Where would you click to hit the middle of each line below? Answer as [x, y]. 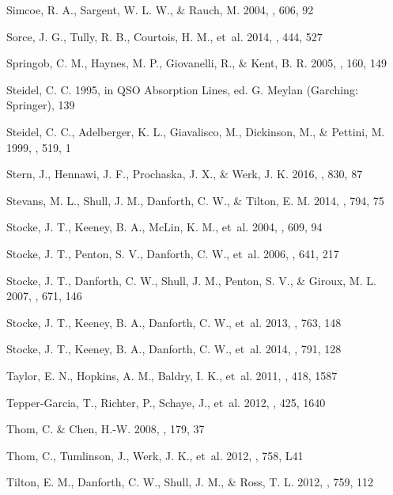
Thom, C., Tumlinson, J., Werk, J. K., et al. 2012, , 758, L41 [155, 455]
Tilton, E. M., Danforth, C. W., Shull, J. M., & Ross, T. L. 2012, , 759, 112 [190, 482]
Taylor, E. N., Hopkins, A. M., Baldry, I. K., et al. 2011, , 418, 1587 [172, 375]
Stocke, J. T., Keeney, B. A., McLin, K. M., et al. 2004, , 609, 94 [164, 227]
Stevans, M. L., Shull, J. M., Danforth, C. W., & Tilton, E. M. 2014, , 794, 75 [195, 200]
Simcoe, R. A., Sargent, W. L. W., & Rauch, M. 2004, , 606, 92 [160, 10]
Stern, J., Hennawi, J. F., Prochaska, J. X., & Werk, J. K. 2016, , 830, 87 [185, 174]
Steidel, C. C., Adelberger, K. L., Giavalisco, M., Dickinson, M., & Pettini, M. [196, 131]
